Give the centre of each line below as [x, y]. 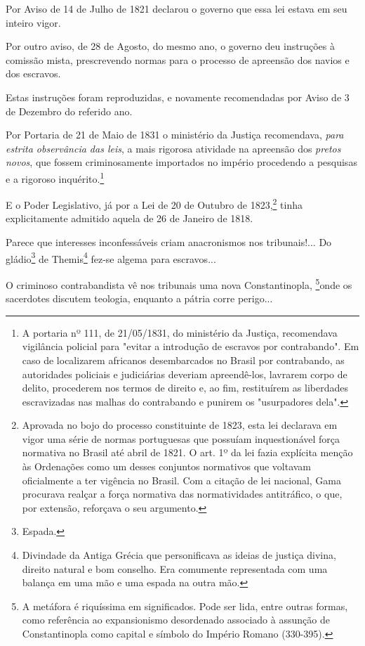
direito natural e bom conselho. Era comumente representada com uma [175, 568]
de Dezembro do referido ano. [69, 111]
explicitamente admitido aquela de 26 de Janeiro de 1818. [130, 218]
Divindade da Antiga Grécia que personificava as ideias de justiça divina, [179, 555]
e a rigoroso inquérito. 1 [55, 177]
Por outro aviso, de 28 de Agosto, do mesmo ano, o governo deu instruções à [170, 46]
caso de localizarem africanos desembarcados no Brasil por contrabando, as [183, 360]
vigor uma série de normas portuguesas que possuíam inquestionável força [181, 438]
